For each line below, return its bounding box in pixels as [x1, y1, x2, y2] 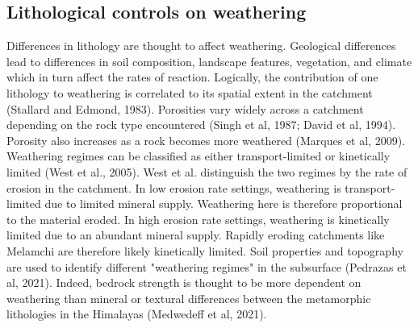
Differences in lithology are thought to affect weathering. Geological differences [6, 37, 396, 54]
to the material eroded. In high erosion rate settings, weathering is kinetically [6, 210, 390, 227]
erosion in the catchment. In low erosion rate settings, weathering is [6, 179, 341, 196]
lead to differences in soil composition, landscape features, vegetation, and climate [6, 52, 412, 69]
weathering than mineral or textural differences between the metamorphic [6, 289, 371, 306]
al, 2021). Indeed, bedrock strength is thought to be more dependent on [6, 274, 362, 291]
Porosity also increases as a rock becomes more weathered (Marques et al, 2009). [6, 131, 405, 148]
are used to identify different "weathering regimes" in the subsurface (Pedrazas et [6, 258, 407, 275]
